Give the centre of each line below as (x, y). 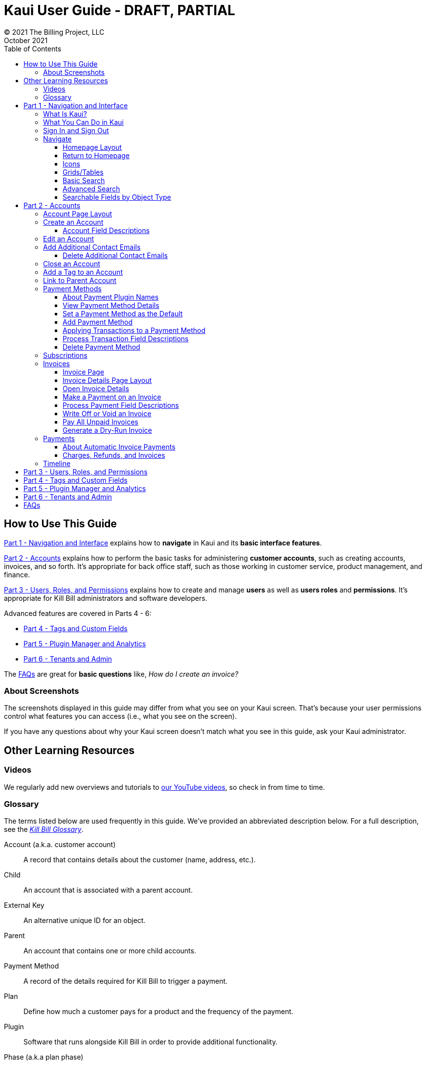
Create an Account (73, 222)
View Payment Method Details (111, 305)
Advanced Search (91, 189)
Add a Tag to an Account (83, 272)
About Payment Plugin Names (111, 297)
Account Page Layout (78, 213)
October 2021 (26, 40)
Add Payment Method (98, 322)
